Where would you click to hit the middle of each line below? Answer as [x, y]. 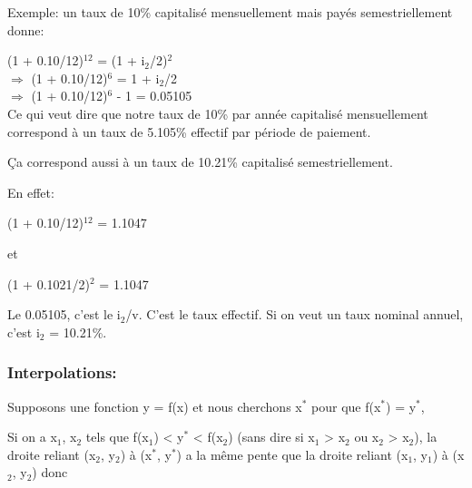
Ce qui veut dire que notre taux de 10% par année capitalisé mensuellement [218, 113]
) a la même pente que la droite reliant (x [292, 454]
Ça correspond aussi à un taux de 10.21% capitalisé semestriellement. [200, 162]
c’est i [24, 332]
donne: [26, 29]
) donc [50, 472]
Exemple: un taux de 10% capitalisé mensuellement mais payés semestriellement [230, 12]
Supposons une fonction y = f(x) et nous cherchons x [155, 406]
